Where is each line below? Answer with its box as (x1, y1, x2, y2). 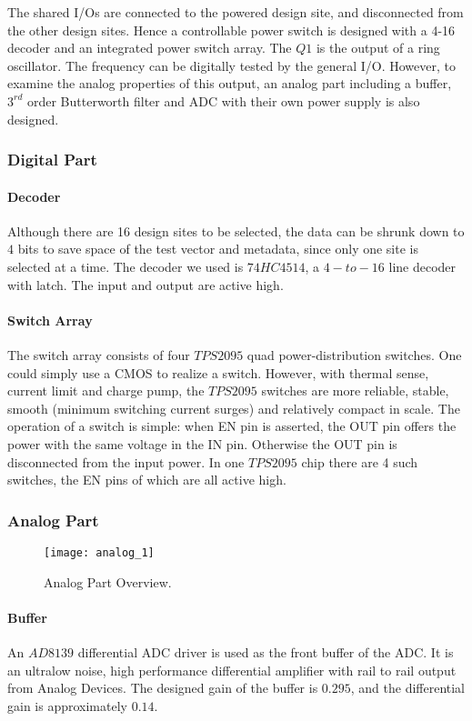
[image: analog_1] (44, 546, 155, 559)
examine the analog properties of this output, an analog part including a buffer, (7, 74, 452, 93)
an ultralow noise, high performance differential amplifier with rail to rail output (7, 660, 457, 679)
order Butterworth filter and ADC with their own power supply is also (26, 91, 420, 110)
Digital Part (7, 148, 97, 171)
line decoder (388, 256, 457, 275)
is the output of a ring (316, 38, 440, 57)
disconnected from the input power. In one (7, 452, 245, 471)
